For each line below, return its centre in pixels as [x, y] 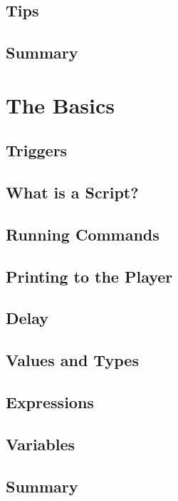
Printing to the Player [89, 276]
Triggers [37, 150]
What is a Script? [72, 192]
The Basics [60, 105]
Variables [41, 444]
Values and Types [72, 360]
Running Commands [83, 234]
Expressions [50, 402]
